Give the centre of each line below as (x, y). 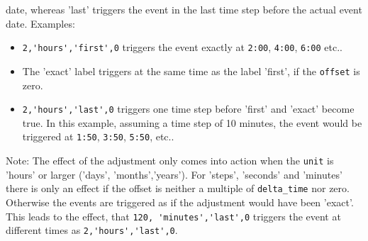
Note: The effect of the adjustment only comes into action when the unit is (170, 160)
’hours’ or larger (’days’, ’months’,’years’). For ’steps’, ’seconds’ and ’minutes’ (174, 174)
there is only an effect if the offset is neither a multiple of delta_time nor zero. (178, 188)
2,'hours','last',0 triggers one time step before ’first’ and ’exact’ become (188, 109)
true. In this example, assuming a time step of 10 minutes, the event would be (192, 122)
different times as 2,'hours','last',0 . (92, 230)
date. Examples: (40, 23)
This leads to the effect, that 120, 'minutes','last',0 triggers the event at (173, 216)
